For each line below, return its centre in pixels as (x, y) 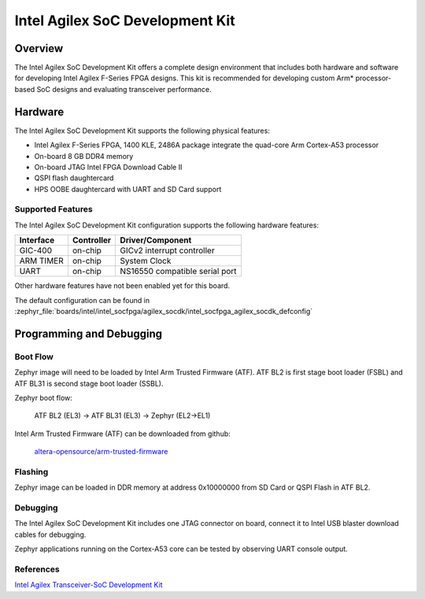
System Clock (146, 261)
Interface (37, 240)
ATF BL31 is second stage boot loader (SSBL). (89, 383)
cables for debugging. (50, 534)
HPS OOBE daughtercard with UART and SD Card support (128, 189)
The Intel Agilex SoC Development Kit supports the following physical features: (142, 131)
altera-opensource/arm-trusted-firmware (101, 452)
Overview (39, 48)
